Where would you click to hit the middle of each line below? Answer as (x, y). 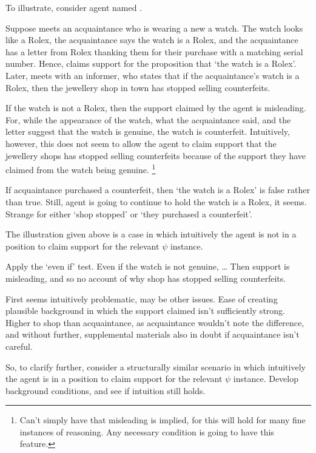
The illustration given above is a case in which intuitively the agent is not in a (151, 234)
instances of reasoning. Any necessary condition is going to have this (147, 431)
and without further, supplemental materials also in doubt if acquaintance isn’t (153, 334)
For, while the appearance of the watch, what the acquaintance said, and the (148, 119)
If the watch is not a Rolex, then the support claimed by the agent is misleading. (156, 108)
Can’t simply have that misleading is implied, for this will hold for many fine (163, 420)
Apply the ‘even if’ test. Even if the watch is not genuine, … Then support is (148, 266)
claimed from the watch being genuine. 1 (81, 169)
